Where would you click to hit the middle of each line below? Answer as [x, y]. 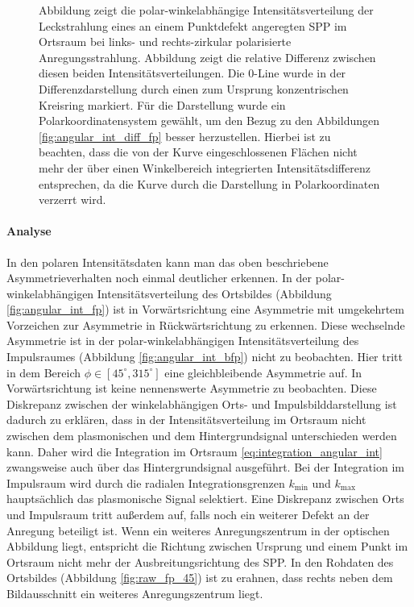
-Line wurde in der [300, 73]
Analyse [29, 231]
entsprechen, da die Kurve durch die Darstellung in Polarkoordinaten [209, 183]
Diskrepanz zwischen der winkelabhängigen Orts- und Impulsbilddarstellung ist [202, 403]
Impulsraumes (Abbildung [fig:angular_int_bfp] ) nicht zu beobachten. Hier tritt [205, 357]
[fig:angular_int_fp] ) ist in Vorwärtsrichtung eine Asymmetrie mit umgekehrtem [206, 309]
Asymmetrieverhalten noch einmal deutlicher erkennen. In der [159, 278]
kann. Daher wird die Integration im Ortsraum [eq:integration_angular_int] [195, 451]
